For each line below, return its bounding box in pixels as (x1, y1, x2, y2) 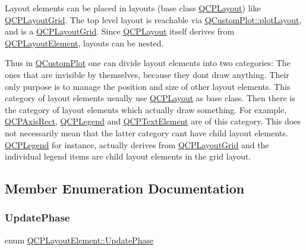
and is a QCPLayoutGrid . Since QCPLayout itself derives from (5, 25, 235, 37)
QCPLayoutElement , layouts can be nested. (5, 36, 164, 49)
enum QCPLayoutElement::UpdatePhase (5, 233, 154, 246)
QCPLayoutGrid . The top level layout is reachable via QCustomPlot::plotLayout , (5, 13, 302, 26)
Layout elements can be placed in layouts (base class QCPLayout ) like (5, 2, 261, 14)
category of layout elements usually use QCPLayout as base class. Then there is (5, 92, 295, 104)
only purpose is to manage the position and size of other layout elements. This (5, 80, 291, 92)
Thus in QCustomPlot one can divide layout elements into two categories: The (5, 57, 291, 69)
